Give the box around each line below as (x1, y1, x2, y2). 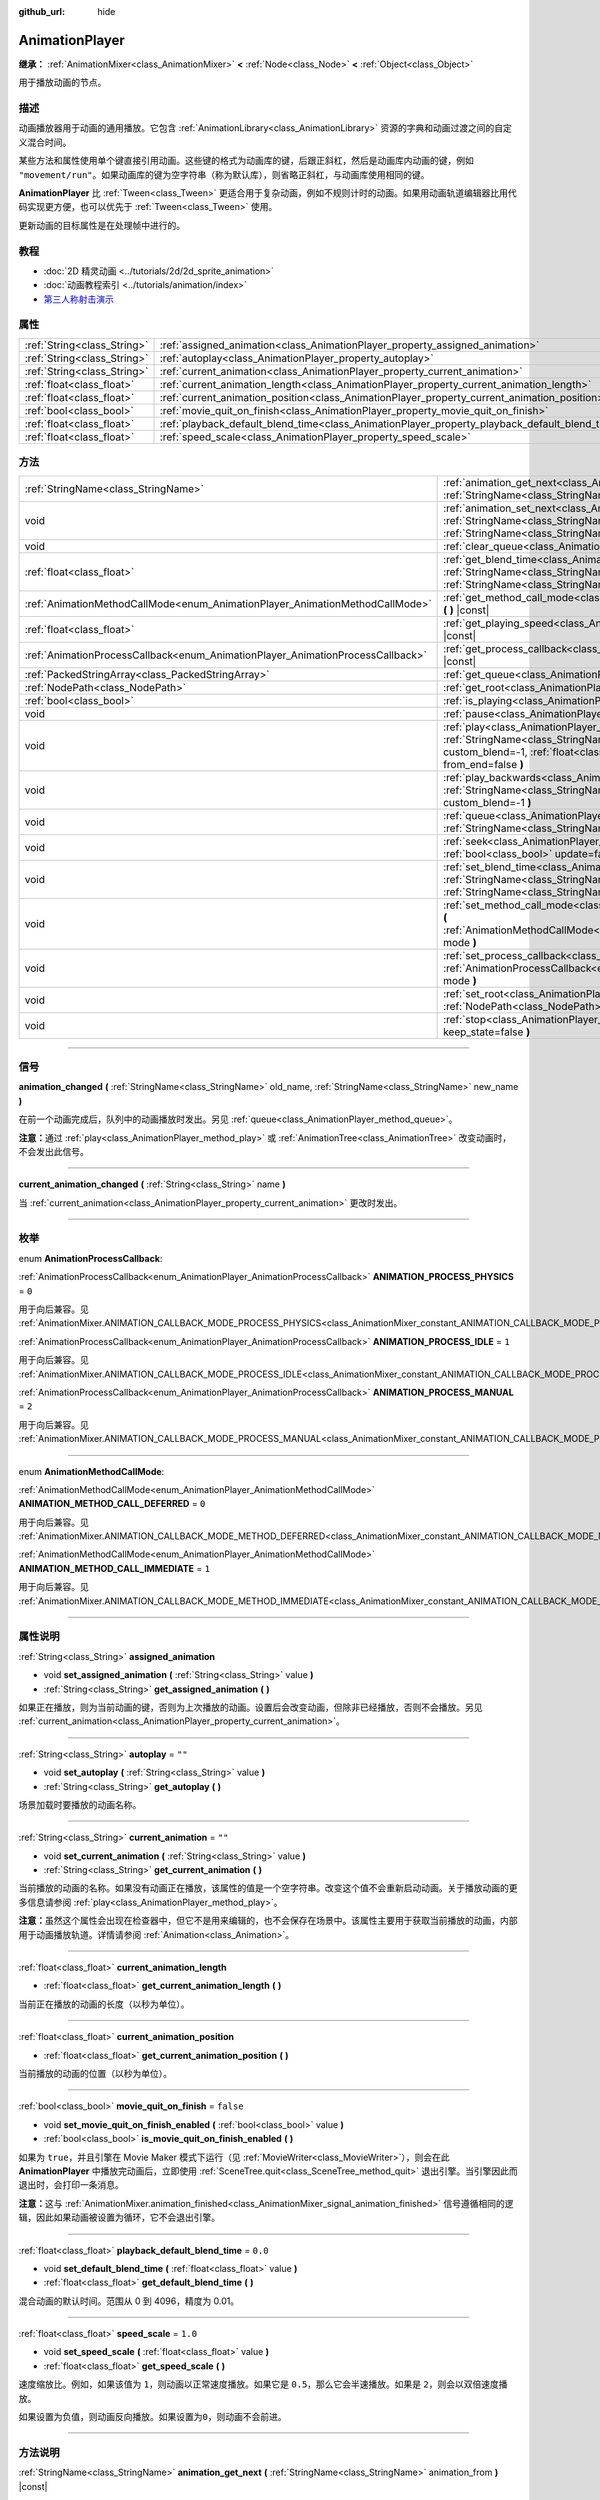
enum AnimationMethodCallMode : (18, 1465, 165, 1477)
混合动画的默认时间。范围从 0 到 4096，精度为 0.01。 (18, 2295, 240, 2307)
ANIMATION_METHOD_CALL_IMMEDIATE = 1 (18, 1562, 210, 1574)
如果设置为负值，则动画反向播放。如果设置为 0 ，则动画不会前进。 (18, 2411, 287, 2423)
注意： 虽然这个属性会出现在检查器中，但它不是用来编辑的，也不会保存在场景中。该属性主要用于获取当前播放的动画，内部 (18, 1915, 518, 1927)
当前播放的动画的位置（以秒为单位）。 (18, 2067, 172, 2079)
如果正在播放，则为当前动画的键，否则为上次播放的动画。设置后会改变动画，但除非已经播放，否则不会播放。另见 (18, 1701, 483, 1713)
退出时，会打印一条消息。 (18, 2179, 124, 2191)
